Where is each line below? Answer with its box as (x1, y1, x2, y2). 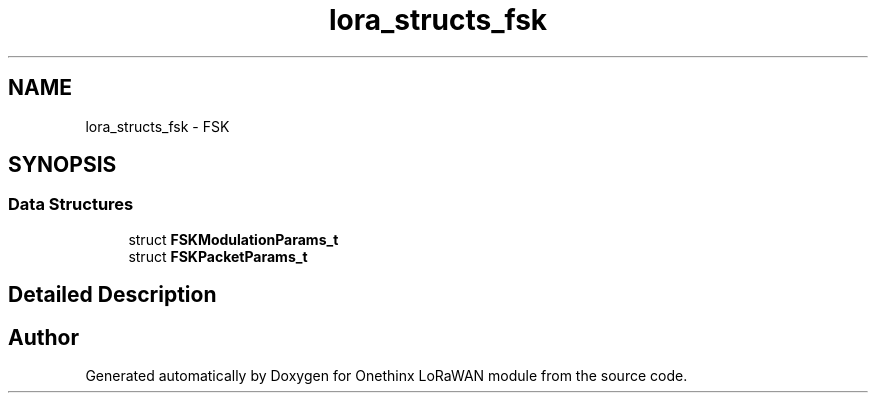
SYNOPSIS (8, 152, 117, 178)
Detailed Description (8, 282, 217, 308)
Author (8, 324, 79, 350)
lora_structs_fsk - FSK (85, 117, 230, 135)
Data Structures (8, 194, 134, 215)
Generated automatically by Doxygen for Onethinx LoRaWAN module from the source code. (85, 367, 688, 385)
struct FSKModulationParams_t (128, 230, 339, 248)
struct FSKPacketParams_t (128, 247, 308, 265)
